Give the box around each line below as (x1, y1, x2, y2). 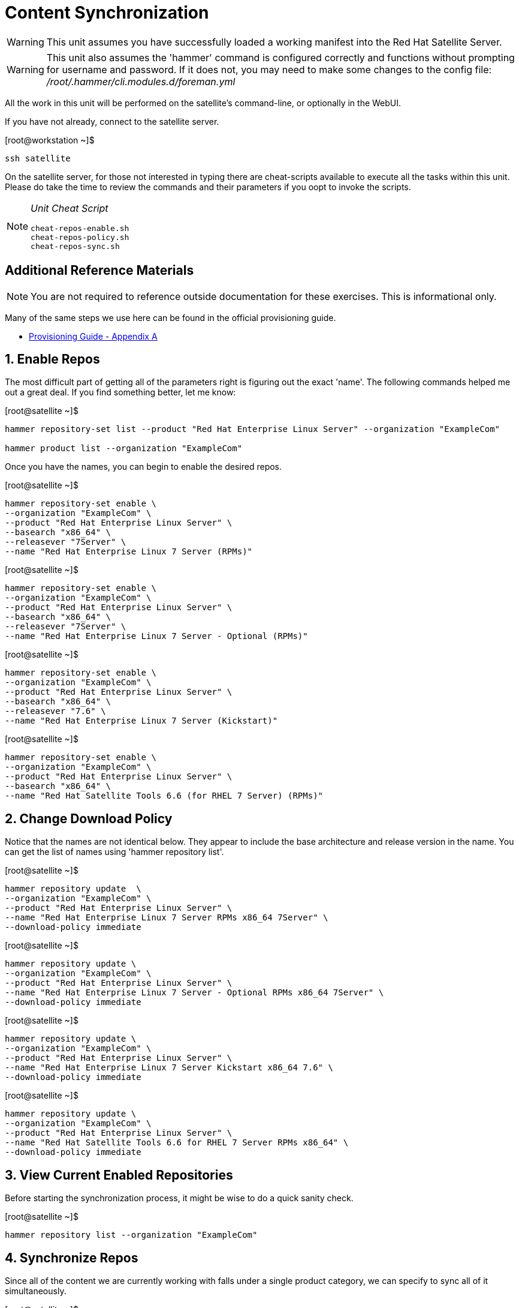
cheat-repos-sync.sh (31, 241, 120, 251)
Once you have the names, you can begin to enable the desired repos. (5, 461, 282, 472)
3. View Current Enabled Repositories (5, 1167, 233, 1183)
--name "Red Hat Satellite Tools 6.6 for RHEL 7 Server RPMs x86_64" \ (5, 1138, 349, 1148)
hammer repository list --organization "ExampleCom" (5, 1230, 258, 1240)
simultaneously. (5, 1285, 67, 1296)
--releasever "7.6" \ (5, 706, 106, 716)
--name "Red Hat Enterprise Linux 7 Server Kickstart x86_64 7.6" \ (5, 1063, 333, 1073)
